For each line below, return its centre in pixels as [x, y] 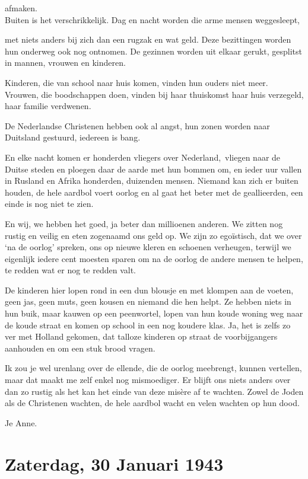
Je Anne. [21, 422]
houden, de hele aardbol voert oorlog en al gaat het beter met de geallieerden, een [154, 192]
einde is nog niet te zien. [49, 204]
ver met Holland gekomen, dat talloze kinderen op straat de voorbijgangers [141, 336]
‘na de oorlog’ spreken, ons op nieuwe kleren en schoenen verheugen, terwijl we [148, 247]
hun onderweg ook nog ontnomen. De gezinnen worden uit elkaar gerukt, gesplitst [154, 51]
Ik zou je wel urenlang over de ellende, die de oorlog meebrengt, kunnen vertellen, [153, 368]
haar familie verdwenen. [48, 106]
